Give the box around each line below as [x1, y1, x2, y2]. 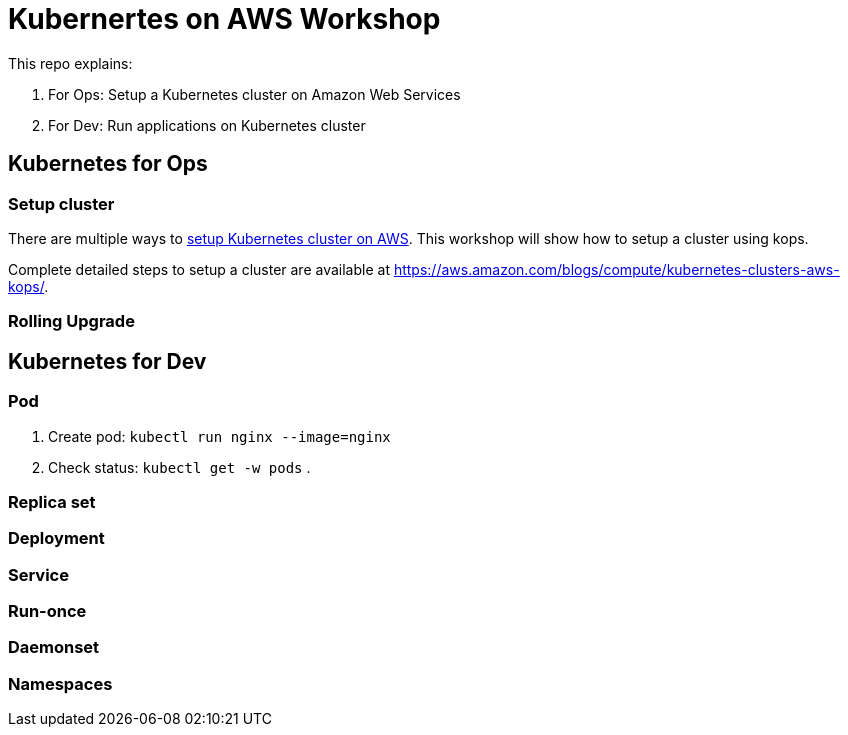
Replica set [8, 491, 96, 512]
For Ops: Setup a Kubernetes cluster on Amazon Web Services [48, 85, 461, 103]
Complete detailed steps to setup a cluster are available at [8, 260, 390, 278]
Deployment [8, 528, 105, 549]
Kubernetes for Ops [8, 151, 208, 177]
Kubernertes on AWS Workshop [8, 2, 441, 36]
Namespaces [8, 673, 113, 694]
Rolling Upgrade [8, 311, 135, 332]
